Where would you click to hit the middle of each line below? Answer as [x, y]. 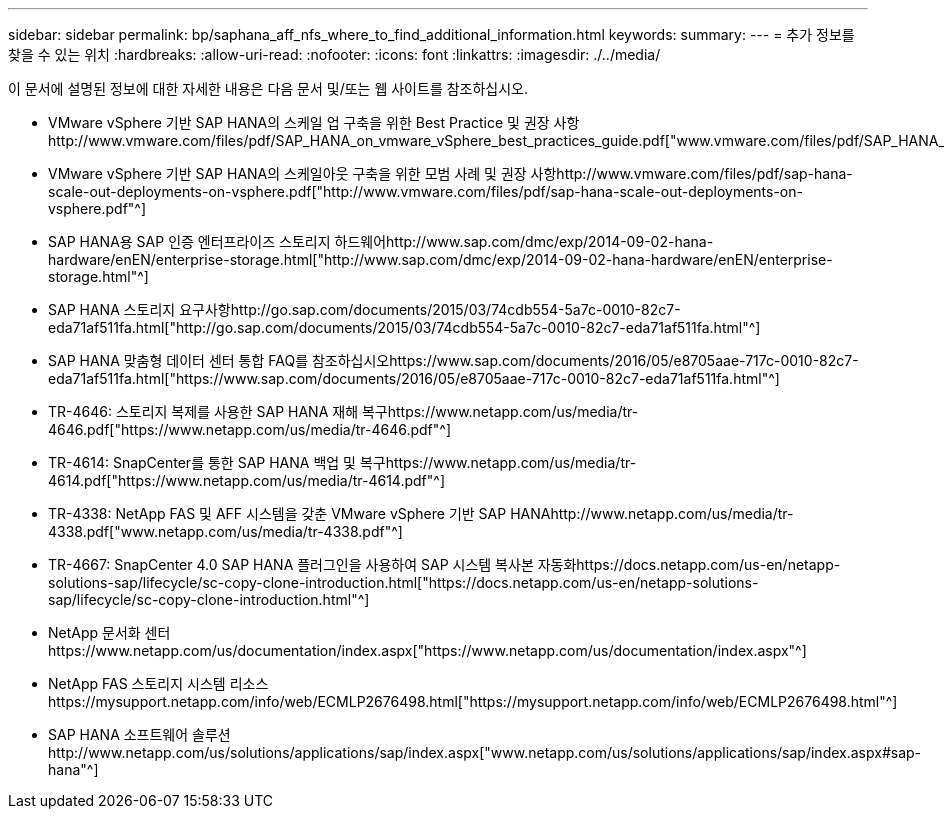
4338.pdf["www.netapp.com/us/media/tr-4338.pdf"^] [225, 531]
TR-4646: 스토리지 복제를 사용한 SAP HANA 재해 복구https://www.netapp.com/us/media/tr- [343, 411]
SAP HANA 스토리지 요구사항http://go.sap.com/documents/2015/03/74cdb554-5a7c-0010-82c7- [364, 309]
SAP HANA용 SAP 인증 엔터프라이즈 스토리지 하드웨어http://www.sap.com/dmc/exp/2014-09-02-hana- [381, 241]
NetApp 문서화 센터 [109, 632]
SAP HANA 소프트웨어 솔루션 [139, 734]
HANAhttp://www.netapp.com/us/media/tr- [652, 513]
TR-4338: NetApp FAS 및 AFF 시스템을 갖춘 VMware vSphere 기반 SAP [277, 513]
